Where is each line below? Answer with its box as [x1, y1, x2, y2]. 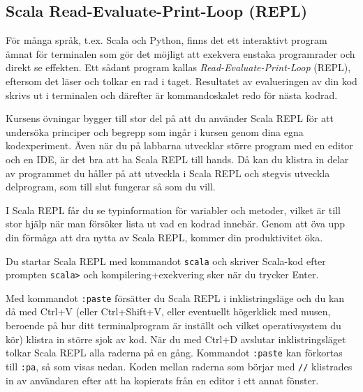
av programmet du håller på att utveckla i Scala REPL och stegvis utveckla [6, 165, 330, 180]
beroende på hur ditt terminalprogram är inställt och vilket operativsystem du [6, 318, 341, 333]
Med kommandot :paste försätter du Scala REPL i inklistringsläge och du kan [6, 290, 345, 305]
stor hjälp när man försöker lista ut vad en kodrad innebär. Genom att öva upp [6, 216, 345, 231]
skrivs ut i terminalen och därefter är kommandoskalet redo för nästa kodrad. [6, 87, 338, 102]
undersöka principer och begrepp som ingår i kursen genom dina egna [6, 124, 304, 139]
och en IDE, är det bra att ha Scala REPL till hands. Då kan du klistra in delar [6, 151, 349, 166]
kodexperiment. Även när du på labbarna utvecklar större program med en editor [6, 138, 353, 153]
